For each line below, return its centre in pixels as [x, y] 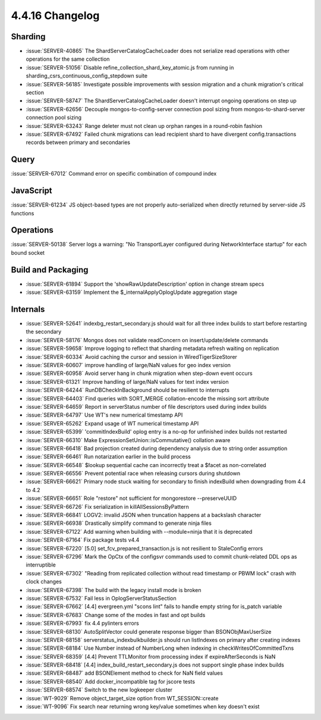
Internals [28, 309]
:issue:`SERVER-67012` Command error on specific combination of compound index [114, 174]
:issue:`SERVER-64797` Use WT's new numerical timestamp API [104, 415]
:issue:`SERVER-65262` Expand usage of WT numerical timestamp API [112, 423]
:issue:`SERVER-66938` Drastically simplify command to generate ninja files [119, 523]
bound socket [28, 252]
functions [23, 213]
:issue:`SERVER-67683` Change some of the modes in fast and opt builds [116, 615]
